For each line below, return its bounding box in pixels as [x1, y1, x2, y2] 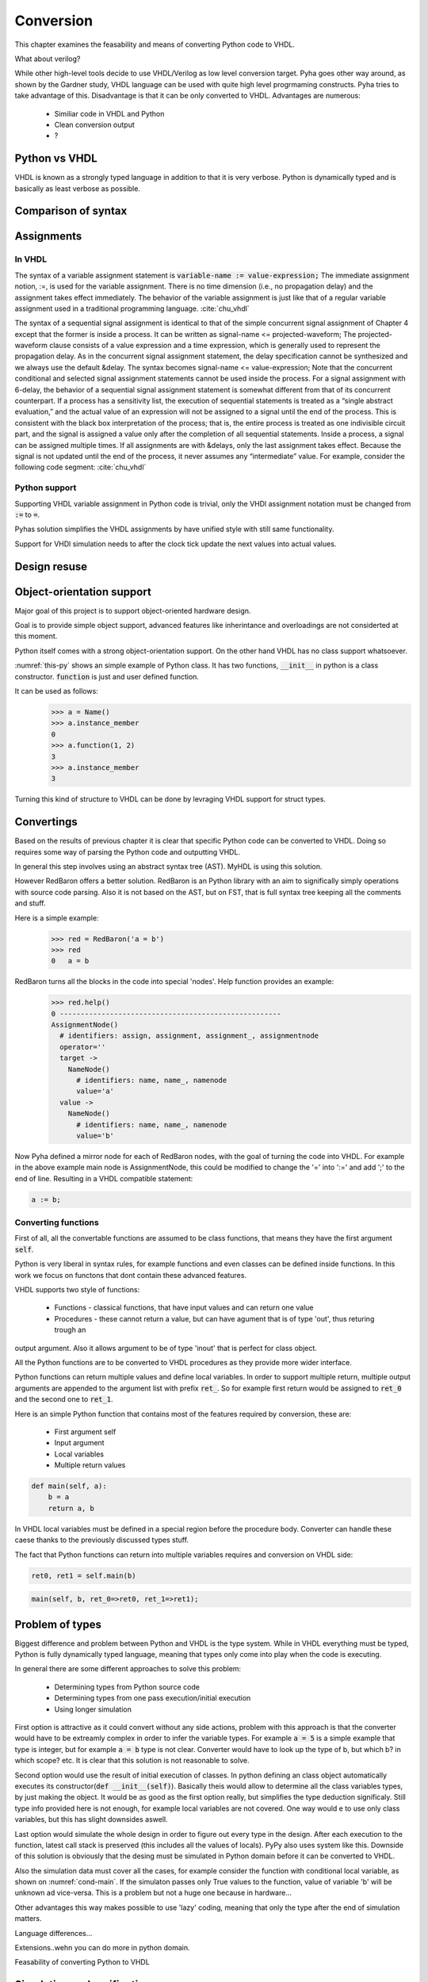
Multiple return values [54, 1460, 126, 1470]
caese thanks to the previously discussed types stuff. [14, 1535, 189, 1545]
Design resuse [14, 560, 88, 573]
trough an [54, 1325, 86, 1335]
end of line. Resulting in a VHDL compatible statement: [14, 1173, 193, 1183]
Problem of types [14, 1617, 102, 1631]
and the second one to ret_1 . [14, 1395, 114, 1404]
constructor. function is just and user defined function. [14, 672, 200, 681]
